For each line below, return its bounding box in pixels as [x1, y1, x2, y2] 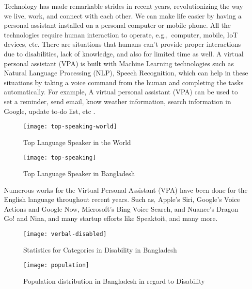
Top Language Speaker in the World [23, 137, 131, 147]
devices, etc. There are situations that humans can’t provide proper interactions [4, 39, 241, 49]
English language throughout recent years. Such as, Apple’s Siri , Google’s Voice [4, 194, 240, 204]
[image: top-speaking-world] [23, 123, 117, 130]
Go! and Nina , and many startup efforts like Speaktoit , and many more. [4, 213, 218, 223]
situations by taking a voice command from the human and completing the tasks [4, 77, 244, 87]
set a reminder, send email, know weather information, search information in [4, 96, 231, 106]
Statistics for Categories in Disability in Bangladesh [23, 244, 177, 254]
